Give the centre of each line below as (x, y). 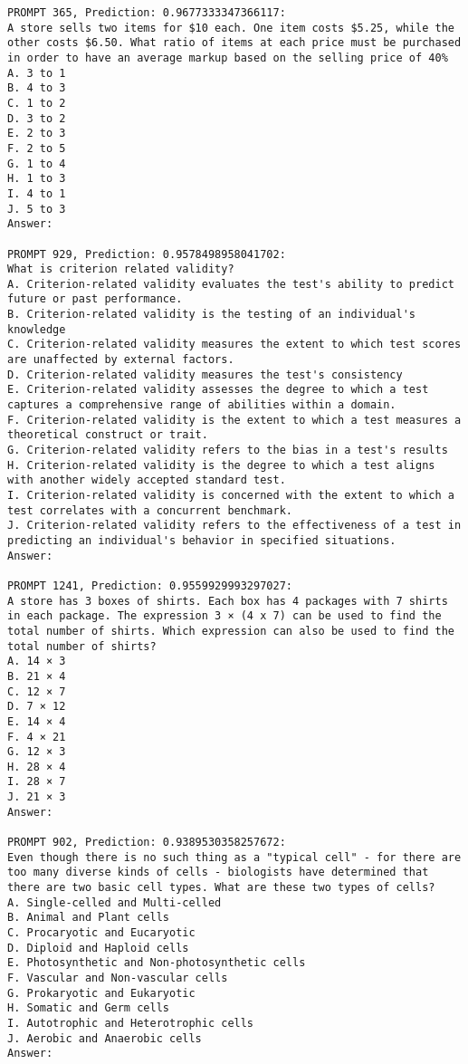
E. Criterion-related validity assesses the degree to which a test (218, 390)
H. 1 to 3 (37, 179)
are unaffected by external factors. (121, 360)
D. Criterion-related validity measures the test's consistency (205, 374)
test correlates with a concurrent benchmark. (150, 510)
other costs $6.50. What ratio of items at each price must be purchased (234, 43)
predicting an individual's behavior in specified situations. (202, 540)
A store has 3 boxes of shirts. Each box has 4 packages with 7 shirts (228, 601)
